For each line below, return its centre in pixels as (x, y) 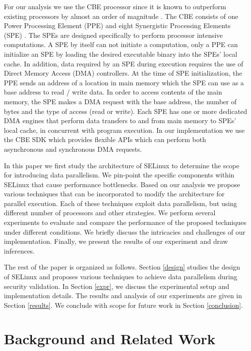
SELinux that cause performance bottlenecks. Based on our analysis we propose (122, 184)
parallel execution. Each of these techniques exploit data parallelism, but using (121, 203)
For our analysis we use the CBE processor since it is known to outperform (115, 6)
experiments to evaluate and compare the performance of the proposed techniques (125, 222)
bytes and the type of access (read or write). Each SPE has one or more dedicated (126, 111)
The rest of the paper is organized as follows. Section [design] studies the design (122, 267)
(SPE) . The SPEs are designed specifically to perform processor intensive (113, 35)
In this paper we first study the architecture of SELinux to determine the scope (122, 165)
